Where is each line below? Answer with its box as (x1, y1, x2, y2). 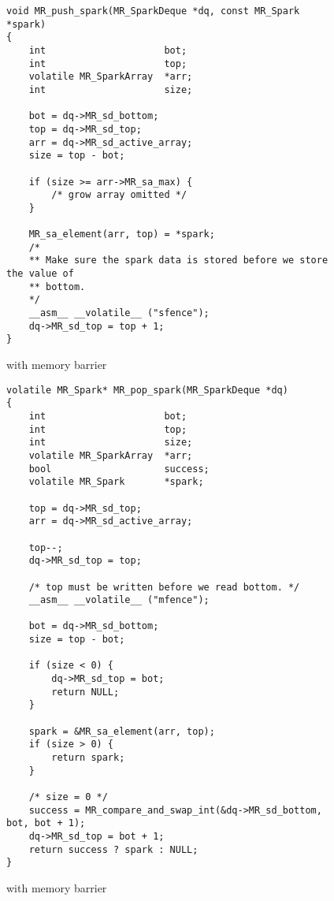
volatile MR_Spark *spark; (28, 476, 204, 488)
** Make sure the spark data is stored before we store (28, 255, 328, 266)
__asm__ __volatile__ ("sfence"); (28, 307, 210, 319)
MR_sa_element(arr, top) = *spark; (28, 229, 215, 240)
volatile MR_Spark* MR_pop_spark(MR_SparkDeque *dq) (6, 384, 288, 396)
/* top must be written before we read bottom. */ (28, 581, 300, 593)
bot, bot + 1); (6, 817, 86, 829)
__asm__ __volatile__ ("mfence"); (28, 594, 210, 606)
